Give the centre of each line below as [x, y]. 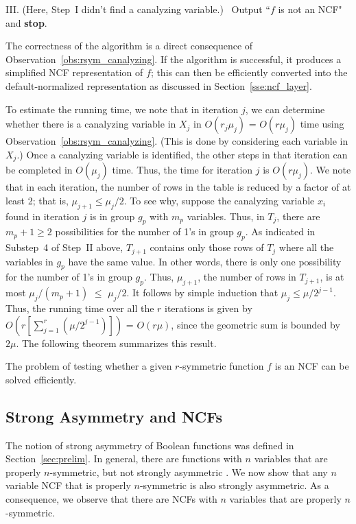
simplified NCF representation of [74, 72]
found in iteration [43, 216]
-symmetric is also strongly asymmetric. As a [234, 485]
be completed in [39, 170]
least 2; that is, [37, 200]
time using [322, 124]
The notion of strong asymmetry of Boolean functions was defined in [150, 445]
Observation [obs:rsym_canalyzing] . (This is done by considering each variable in [177, 141]
